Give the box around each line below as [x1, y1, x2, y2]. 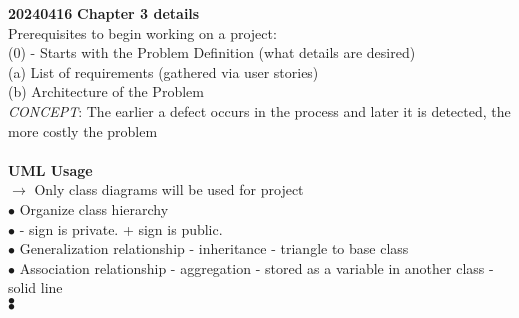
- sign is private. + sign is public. [19, 218, 223, 239]
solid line [8, 277, 63, 298]
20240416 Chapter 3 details [8, 3, 200, 23]
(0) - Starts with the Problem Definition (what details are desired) [8, 42, 416, 63]
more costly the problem [8, 120, 158, 141]
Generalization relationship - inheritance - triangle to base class [19, 238, 409, 259]
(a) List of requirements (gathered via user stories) [8, 61, 319, 82]
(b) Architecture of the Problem [8, 81, 204, 102]
